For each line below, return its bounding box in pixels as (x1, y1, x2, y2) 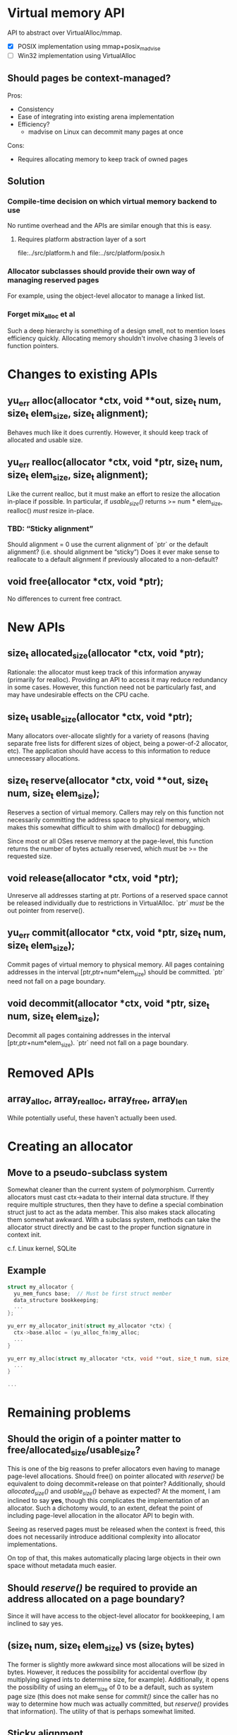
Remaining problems (7, 1405, 131, 1421)
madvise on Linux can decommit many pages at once (28, 127, 183, 136)
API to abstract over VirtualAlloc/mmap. (7, 28, 122, 37)
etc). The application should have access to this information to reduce (7, 747, 211, 755)
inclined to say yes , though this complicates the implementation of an (7, 1497, 209, 1505)
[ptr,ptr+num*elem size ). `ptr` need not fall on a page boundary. (7, 1038, 189, 1049)
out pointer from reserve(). (7, 906, 85, 914)
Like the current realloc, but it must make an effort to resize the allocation (7, 490, 221, 498)
